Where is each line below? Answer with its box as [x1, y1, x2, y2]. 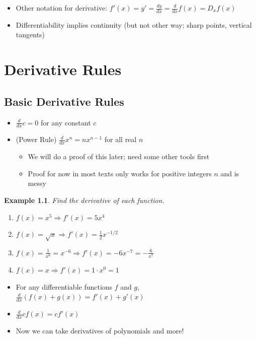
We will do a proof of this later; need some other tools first [28, 151, 210, 162]
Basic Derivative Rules [4, 93, 124, 109]
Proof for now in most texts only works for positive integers [28, 168, 212, 178]
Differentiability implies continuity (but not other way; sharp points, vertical [16, 19, 252, 30]
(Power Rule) [16, 134, 57, 145]
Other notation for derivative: [16, 3, 108, 13]
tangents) [16, 29, 45, 40]
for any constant [40, 117, 91, 127]
